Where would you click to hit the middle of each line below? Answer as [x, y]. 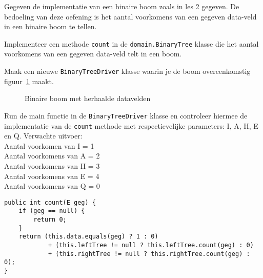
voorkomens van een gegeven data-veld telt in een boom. [93, 54]
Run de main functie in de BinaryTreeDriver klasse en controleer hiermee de [126, 115]
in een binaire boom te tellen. [50, 26]
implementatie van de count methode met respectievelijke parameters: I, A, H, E [131, 125]
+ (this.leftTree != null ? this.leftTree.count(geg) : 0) [151, 245]
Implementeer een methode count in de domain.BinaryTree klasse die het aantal [131, 43]
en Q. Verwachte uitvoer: [43, 136]
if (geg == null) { [52, 211]
